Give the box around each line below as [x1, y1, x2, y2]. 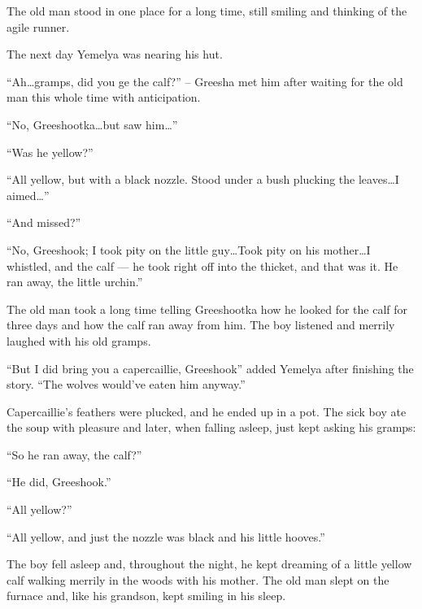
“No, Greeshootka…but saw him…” [7, 115, 178, 133]
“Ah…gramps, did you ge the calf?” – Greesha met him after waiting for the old [7, 72, 403, 89]
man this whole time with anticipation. [7, 89, 201, 106]
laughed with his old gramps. [7, 332, 151, 349]
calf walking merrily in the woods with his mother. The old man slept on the [7, 571, 389, 588]
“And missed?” [7, 214, 81, 231]
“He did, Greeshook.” [7, 473, 111, 490]
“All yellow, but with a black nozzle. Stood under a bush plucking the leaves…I [7, 171, 399, 188]
